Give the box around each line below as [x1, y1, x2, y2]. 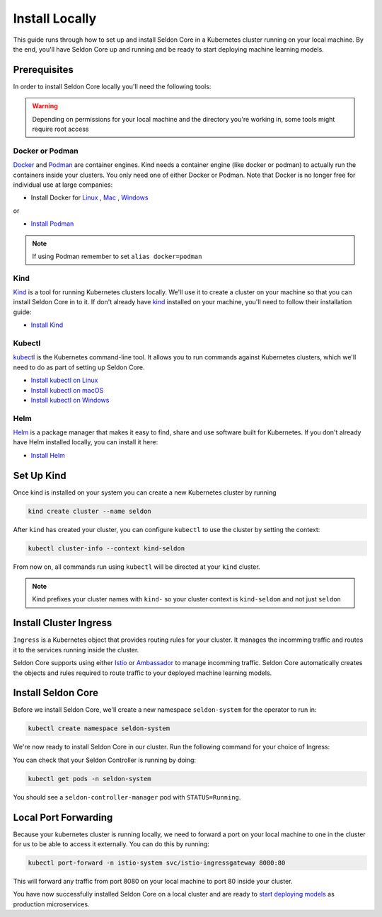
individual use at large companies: [13, 180, 113, 189]
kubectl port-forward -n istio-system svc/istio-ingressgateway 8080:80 [28, 859, 286, 867]
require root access [32, 125, 89, 134]
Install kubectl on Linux [30, 376, 98, 385]
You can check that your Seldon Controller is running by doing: [13, 756, 197, 764]
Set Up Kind [13, 469, 66, 481]
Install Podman [30, 219, 74, 228]
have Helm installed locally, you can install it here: [13, 438, 158, 446]
